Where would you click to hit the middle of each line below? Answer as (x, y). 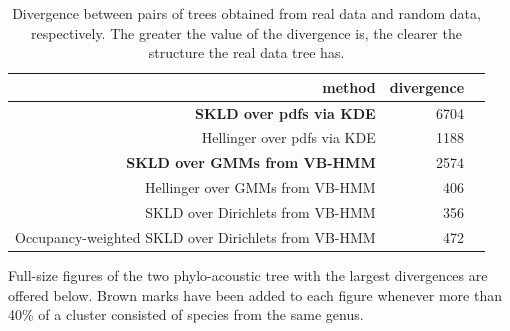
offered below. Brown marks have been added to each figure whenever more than (255, 294)
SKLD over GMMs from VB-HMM (251, 162)
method (349, 86)
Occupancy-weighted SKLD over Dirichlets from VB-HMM (195, 236)
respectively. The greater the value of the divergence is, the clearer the (246, 32)
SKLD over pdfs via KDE (285, 112)
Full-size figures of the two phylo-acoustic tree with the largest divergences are (248, 274)
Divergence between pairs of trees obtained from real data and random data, (246, 13)
